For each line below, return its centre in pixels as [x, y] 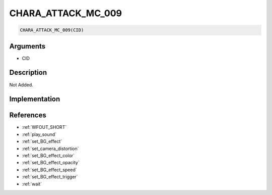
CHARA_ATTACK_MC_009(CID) [52, 30]
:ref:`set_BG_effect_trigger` [50, 177]
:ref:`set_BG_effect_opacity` [51, 163]
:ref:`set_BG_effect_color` [48, 156]
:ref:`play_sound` [39, 134]
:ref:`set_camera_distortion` [50, 149]
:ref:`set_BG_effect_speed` [50, 170]
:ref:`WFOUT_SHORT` [44, 127]
